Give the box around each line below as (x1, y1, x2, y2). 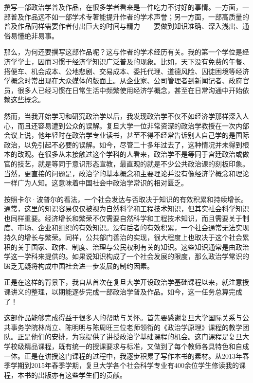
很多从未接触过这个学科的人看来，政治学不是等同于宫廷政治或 (44, 149, 242, 159)
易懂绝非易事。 (10, 30, 58, 40)
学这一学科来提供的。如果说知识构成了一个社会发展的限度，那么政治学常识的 (4, 251, 249, 261)
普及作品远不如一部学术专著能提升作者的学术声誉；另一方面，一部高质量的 (10, 11, 249, 21)
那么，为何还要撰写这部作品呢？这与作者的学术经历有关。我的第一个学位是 (4, 47, 242, 57)
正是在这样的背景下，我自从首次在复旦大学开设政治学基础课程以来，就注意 (4, 277, 242, 287)
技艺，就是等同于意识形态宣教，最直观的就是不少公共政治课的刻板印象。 (17, 158, 249, 168)
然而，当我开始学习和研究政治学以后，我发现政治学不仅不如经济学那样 (4, 110, 229, 121)
